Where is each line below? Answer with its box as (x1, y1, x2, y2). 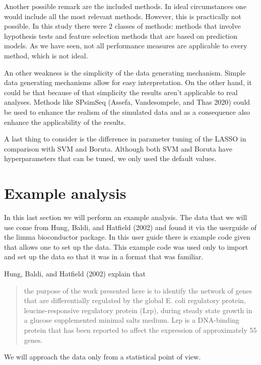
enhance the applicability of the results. (4, 116, 126, 127)
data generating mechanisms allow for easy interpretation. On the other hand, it (4, 77, 252, 88)
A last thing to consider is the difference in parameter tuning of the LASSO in (4, 133, 246, 144)
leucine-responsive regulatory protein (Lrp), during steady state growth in (24, 305, 252, 315)
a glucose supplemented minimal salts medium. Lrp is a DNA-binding (24, 315, 239, 325)
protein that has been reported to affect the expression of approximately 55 (24, 324, 257, 335)
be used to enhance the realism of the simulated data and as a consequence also (4, 106, 250, 117)
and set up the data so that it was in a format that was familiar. (4, 251, 204, 262)
